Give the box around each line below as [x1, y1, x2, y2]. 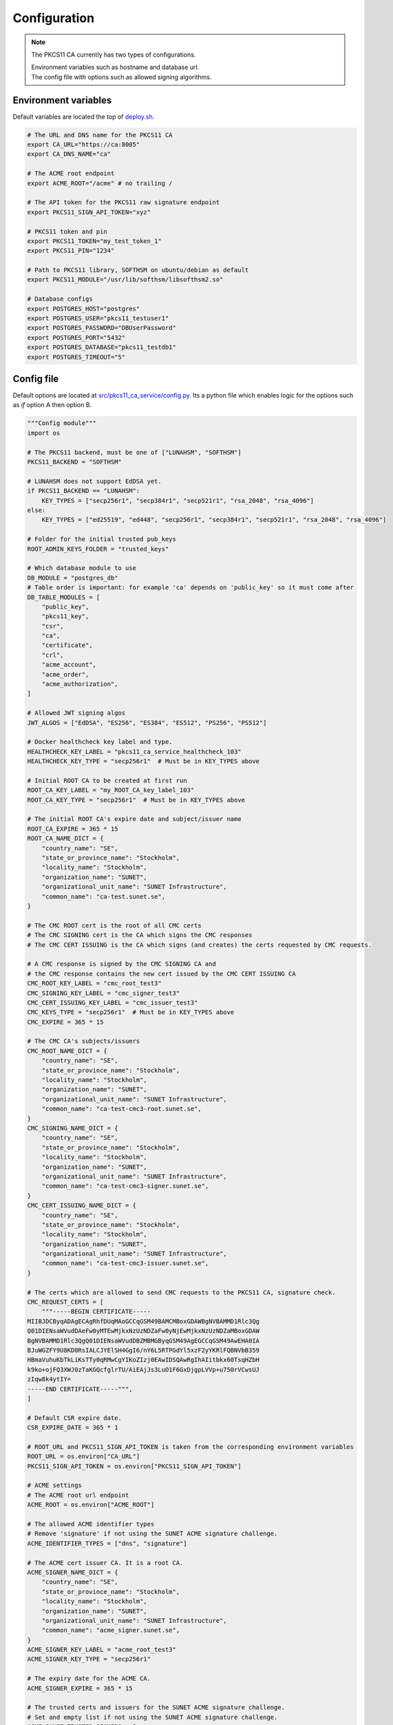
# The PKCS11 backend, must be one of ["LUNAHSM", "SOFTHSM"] [27, 448, 242, 456]
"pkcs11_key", [41, 613, 89, 620]
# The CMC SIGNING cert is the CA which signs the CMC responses [27, 931, 253, 939]
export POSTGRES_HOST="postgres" [27, 304, 140, 313]
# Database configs [27, 295, 93, 303]
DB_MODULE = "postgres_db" [27, 573, 118, 582]
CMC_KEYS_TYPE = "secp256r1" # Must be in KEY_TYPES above [27, 1008, 235, 1016]
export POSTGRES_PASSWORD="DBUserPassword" [27, 324, 177, 332]
